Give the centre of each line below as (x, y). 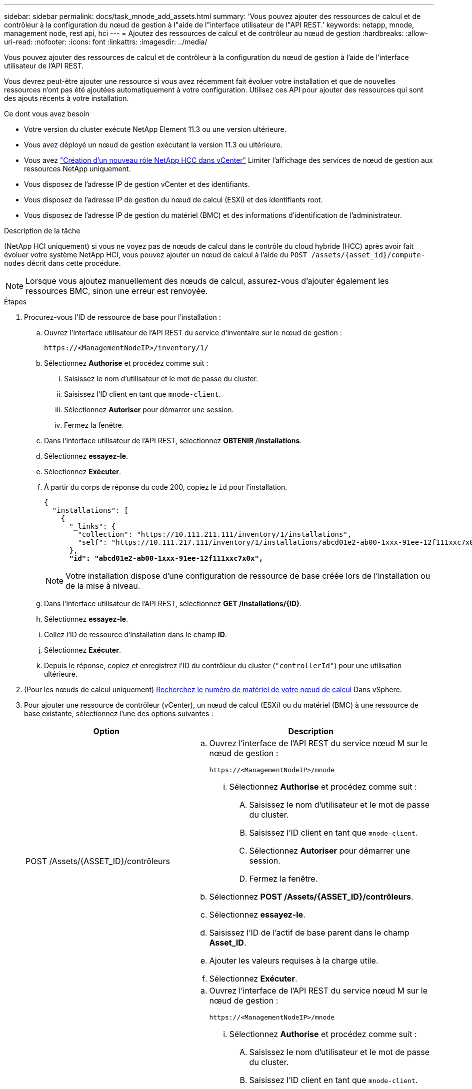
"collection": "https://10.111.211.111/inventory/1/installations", (215, 534)
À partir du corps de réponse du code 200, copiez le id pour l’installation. (166, 487)
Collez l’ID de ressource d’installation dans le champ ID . (135, 634)
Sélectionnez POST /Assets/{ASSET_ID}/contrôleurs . (311, 897)
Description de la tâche (42, 231)
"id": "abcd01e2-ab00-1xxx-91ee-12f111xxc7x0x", (166, 558)
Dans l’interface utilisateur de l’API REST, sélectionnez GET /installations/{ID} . (173, 603)
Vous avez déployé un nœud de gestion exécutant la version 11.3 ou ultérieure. (153, 145)
